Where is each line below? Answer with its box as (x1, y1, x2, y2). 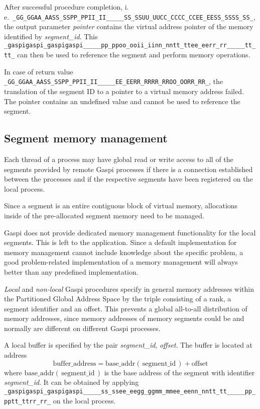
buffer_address (53, 360, 96, 367)
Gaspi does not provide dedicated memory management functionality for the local (4, 227, 256, 237)
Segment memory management (4, 130, 168, 146)
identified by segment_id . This (4, 31, 98, 41)
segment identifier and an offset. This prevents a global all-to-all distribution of (4, 303, 247, 313)
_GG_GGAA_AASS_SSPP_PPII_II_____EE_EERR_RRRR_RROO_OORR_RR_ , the (4, 76, 223, 87)
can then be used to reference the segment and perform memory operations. (17, 49, 250, 60)
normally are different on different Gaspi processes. (4, 322, 161, 333)
